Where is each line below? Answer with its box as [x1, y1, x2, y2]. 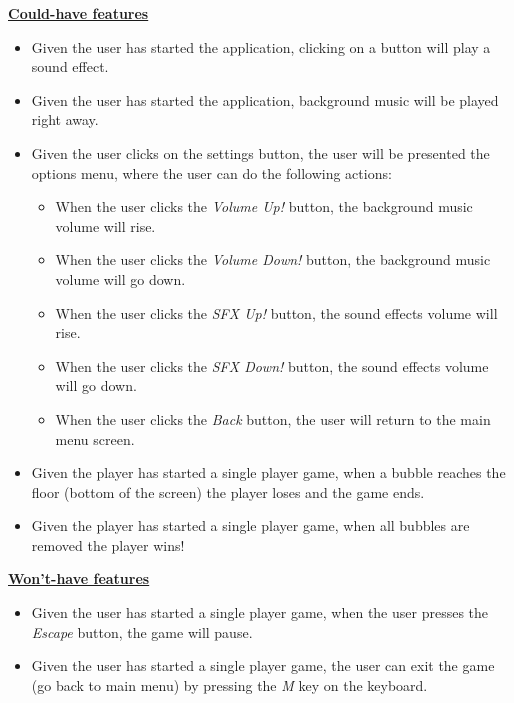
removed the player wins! [31, 534, 185, 555]
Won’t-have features [8, 568, 150, 589]
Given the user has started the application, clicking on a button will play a [31, 36, 491, 57]
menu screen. [55, 428, 135, 449]
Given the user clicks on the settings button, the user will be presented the [31, 142, 490, 163]
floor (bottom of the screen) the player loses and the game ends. [31, 481, 425, 502]
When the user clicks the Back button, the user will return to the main [55, 408, 491, 429]
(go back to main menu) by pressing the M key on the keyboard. [31, 674, 428, 695]
